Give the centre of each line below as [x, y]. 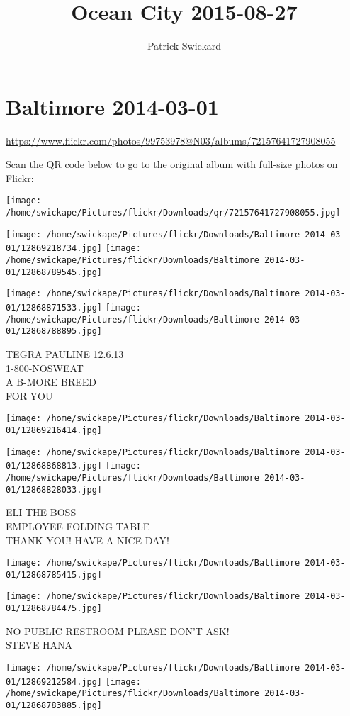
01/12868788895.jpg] [54, 331]
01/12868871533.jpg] [54, 308]
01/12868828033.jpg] [54, 490]
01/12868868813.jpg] [54, 466]
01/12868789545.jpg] [54, 272]
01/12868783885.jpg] [54, 705]
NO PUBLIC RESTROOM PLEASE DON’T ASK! [118, 631]
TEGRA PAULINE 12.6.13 [65, 354]
